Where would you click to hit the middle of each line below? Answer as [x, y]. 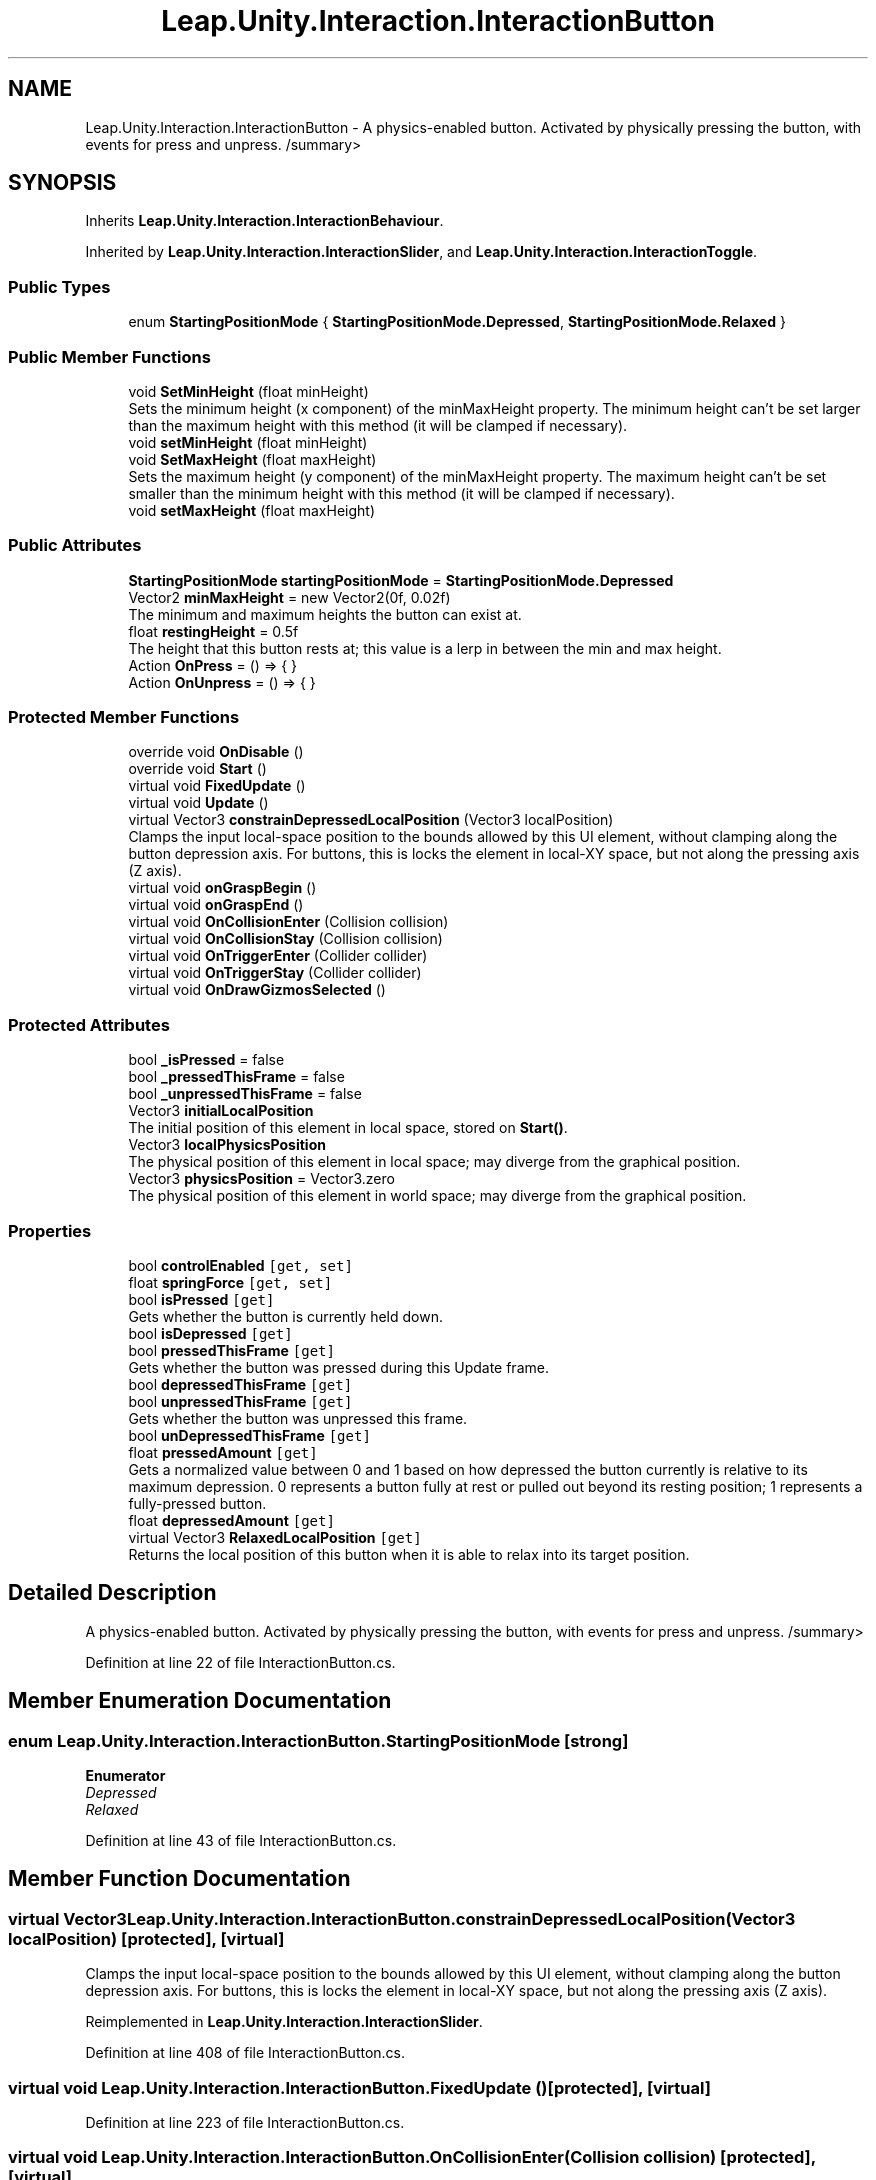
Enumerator [125, 1775]
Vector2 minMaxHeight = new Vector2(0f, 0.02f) [289, 597]
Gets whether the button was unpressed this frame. [298, 1418]
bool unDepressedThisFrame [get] [249, 1435]
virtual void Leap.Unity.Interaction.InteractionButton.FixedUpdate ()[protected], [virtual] [359, 2087]
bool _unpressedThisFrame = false [245, 1094]
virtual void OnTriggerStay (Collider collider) [275, 973]
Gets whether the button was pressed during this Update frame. [338, 1367]
